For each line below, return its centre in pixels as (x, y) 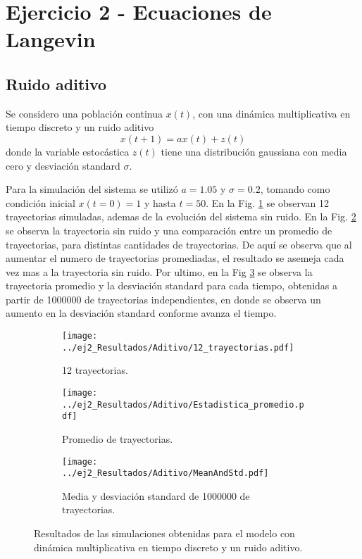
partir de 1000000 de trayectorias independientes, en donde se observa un (163, 299)
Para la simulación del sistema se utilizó (92, 189)
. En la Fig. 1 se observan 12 (267, 202)
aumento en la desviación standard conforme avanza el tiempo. (141, 313)
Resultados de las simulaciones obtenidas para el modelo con (164, 533)
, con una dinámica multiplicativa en (271, 113)
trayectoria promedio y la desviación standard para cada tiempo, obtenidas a (172, 285)
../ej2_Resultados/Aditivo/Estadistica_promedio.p (183, 404)
